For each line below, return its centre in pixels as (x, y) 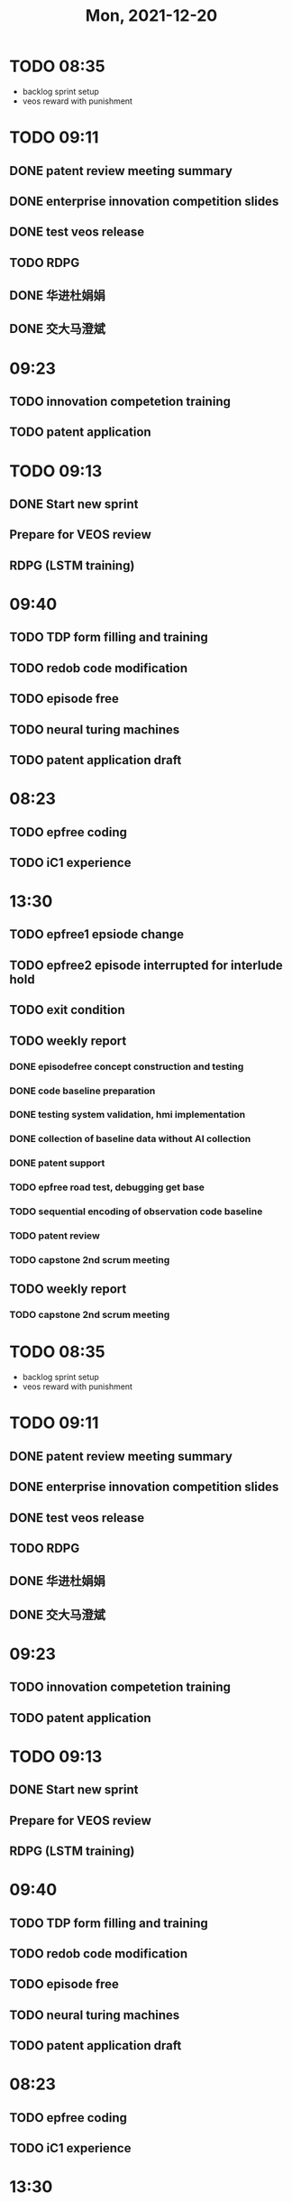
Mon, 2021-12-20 (151, 16)
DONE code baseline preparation (82, 1091)
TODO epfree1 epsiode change (97, 935)
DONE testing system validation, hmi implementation (128, 1115)
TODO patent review (55, 1236)
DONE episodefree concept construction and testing (127, 1066)
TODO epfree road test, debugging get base (107, 1187)
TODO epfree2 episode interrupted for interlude (146, 965)
